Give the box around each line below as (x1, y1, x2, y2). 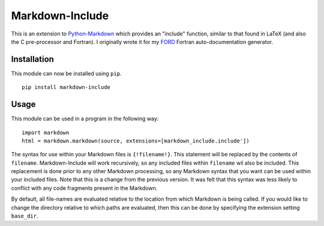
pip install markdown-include (22, 84, 111, 91)
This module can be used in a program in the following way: (11, 115, 159, 123)
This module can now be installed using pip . (11, 70, 122, 77)
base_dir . (11, 212, 38, 219)
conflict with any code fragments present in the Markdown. (11, 184, 158, 192)
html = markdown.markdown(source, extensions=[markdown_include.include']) (22, 137, 250, 144)
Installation (11, 54, 54, 64)
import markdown (22, 129, 70, 136)
